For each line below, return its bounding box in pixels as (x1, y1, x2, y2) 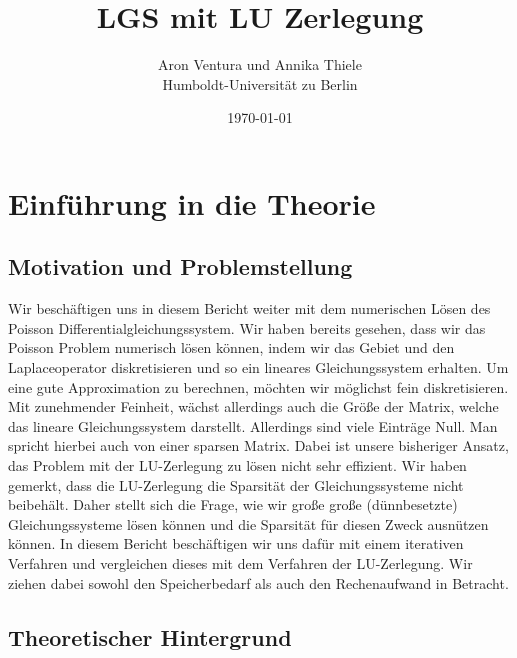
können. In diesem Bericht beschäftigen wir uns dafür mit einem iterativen (8, 533, 464, 554)
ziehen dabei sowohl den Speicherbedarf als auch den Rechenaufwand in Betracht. (8, 572, 509, 593)
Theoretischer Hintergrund (8, 621, 292, 652)
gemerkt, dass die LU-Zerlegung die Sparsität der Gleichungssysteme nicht (8, 474, 464, 495)
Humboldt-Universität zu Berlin (162, 73, 358, 94)
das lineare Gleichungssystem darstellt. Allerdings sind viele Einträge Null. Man (8, 415, 498, 436)
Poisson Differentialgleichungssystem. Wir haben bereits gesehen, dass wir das (8, 317, 486, 338)
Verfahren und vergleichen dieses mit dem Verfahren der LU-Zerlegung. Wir (8, 553, 473, 574)
